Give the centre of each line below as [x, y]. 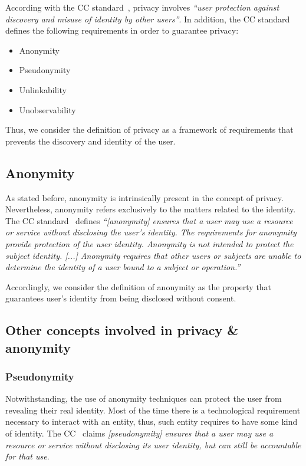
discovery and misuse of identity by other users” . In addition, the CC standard [148, 19]
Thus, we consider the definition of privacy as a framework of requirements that [149, 129]
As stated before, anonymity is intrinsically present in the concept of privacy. [144, 197]
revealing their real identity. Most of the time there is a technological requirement [153, 410]
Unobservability [47, 109]
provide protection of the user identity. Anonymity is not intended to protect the [149, 243]
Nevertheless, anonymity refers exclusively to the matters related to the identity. [151, 209]
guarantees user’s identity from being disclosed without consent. [121, 298]
